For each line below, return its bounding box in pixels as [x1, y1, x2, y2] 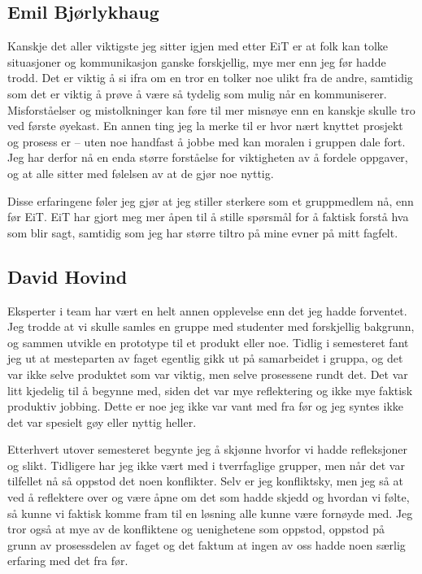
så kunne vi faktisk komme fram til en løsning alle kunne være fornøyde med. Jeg [7, 504, 413, 521]
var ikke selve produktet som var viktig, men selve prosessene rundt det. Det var [7, 365, 408, 382]
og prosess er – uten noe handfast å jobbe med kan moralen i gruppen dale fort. [7, 133, 406, 150]
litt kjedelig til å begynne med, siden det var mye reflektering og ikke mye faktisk [7, 381, 413, 398]
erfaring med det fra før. [7, 552, 128, 569]
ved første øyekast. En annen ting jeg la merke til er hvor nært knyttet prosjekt [7, 117, 403, 134]
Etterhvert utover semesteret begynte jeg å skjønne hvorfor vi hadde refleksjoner [7, 441, 407, 458]
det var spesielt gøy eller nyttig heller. [7, 413, 197, 430]
